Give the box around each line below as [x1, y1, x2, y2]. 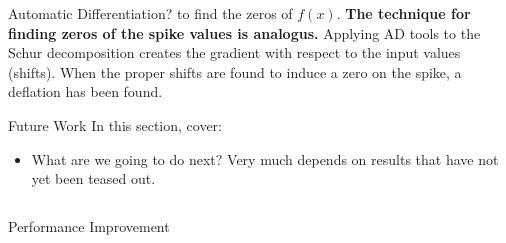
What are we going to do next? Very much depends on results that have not [31, 148, 499, 169]
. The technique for [336, 3, 471, 23]
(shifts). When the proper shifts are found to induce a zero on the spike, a [8, 61, 462, 82]
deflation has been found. [8, 81, 163, 102]
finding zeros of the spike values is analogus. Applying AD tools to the [8, 22, 481, 43]
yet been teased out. [31, 168, 156, 189]
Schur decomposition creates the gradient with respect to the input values [8, 42, 461, 63]
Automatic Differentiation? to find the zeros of [8, 3, 293, 23]
